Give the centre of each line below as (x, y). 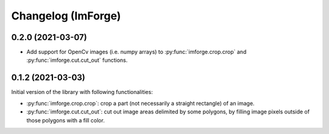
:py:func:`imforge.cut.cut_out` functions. (77, 60)
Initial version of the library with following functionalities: (82, 92)
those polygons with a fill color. (65, 120)
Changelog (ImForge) (66, 16)
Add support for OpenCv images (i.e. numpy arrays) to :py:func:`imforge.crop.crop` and (136, 52)
